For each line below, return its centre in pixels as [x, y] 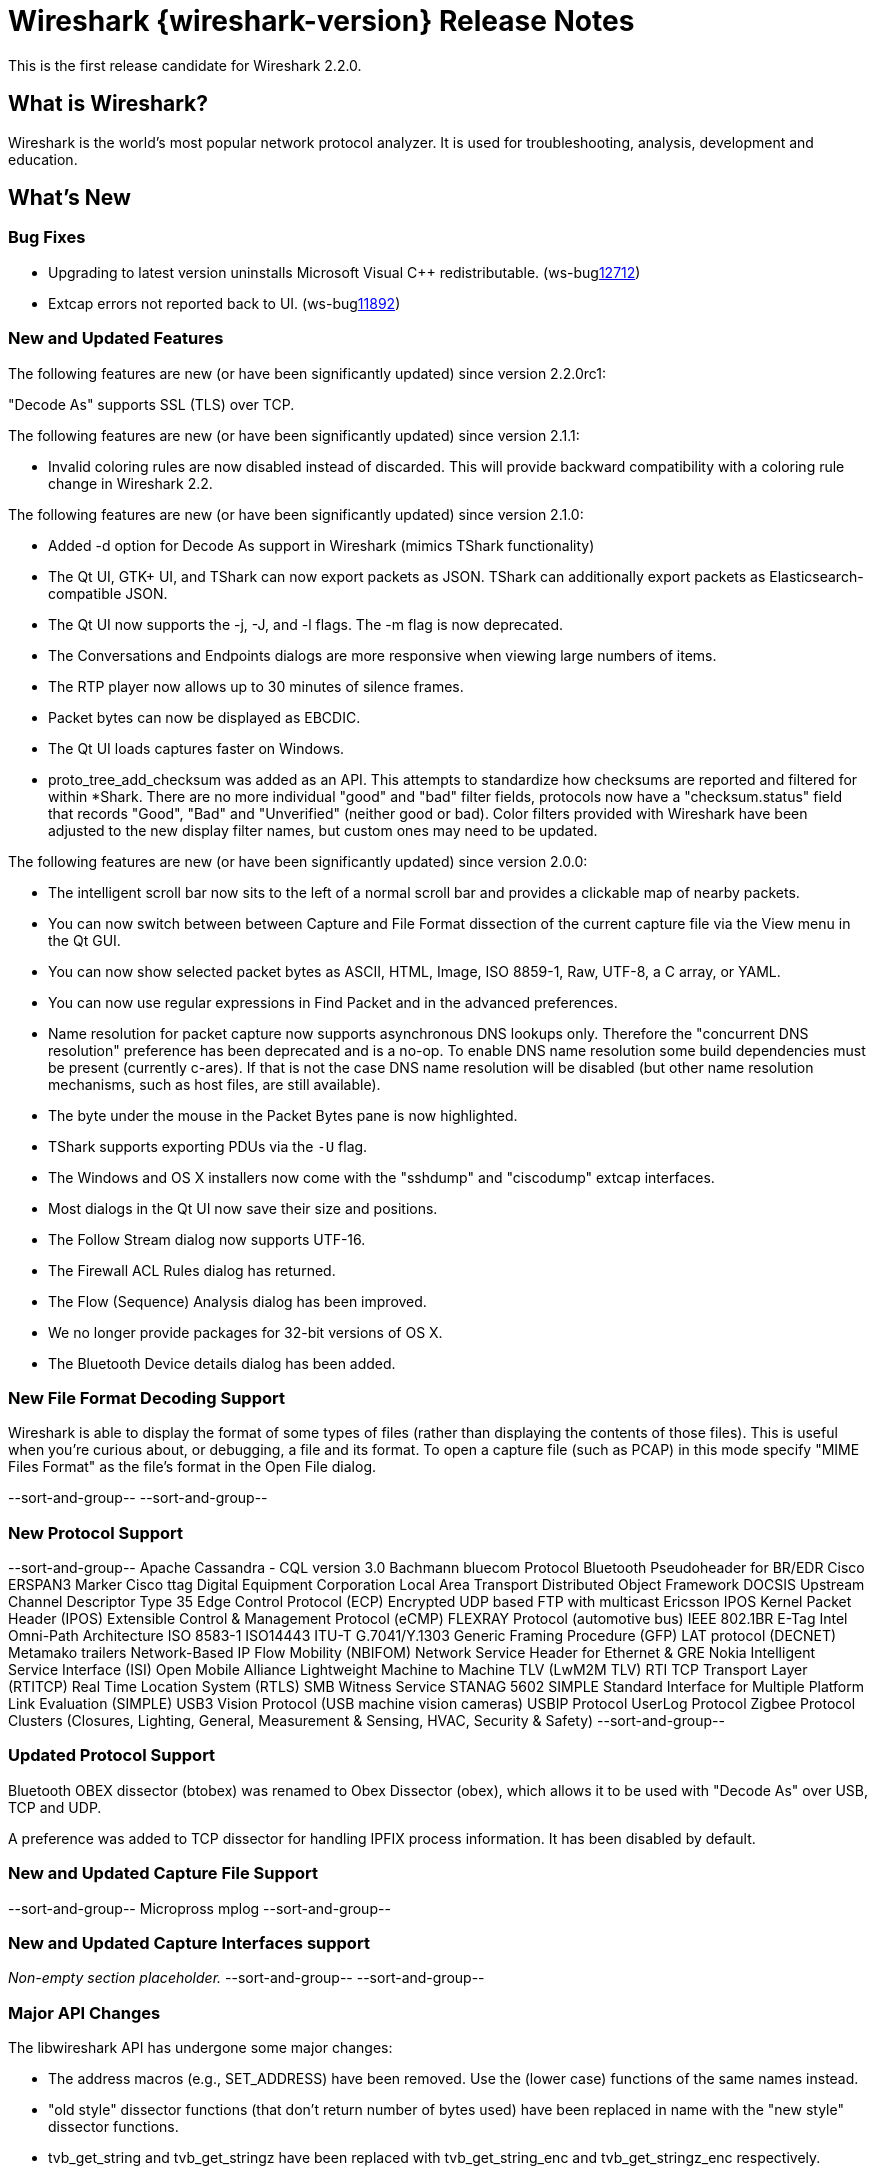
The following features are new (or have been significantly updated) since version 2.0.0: [298, 861]
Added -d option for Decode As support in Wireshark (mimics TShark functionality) [321, 545]
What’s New [69, 198]
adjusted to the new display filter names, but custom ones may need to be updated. [323, 830]
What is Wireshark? [108, 104]
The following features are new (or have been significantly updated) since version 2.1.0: [296, 514]
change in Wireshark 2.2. [130, 483]
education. [43, 159]
